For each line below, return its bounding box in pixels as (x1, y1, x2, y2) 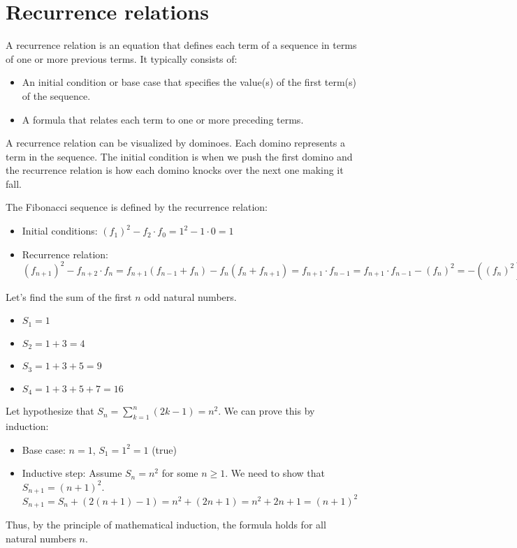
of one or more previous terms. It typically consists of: (6, 51, 238, 66)
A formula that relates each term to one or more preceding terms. (22, 112, 304, 126)
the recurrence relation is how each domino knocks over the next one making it (6, 163, 344, 177)
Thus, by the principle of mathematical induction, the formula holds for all (6, 517, 326, 532)
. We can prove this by (218, 403, 315, 418)
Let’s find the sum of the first (6, 289, 132, 304)
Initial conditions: (22, 223, 98, 238)
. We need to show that (225, 466, 326, 480)
